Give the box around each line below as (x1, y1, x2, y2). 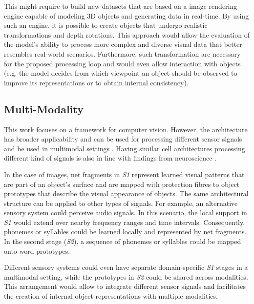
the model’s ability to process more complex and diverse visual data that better (4, 39, 242, 49)
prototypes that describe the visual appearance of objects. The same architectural (4, 188, 249, 199)
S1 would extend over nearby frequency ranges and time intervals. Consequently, (4, 217, 245, 227)
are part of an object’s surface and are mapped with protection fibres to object (4, 179, 240, 189)
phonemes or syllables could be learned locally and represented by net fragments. (4, 226, 247, 237)
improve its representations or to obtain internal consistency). (4, 77, 189, 87)
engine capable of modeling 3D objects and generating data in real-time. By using (4, 10, 249, 20)
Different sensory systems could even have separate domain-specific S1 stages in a (4, 262, 248, 272)
